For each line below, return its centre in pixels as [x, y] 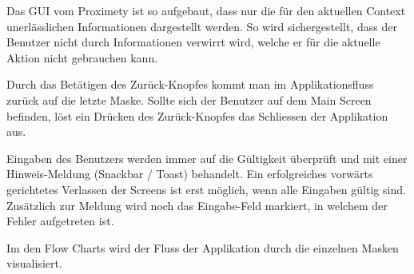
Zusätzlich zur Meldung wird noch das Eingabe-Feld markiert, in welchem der [197, 205]
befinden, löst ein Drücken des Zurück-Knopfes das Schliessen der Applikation [197, 115]
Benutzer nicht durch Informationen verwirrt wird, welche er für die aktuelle [193, 42]
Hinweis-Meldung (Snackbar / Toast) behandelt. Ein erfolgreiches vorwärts [190, 174]
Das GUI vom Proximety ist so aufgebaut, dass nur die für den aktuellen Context [206, 10]
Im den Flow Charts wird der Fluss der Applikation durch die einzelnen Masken [203, 247]
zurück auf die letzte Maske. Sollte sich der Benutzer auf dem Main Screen [189, 99]
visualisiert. [34, 263]
